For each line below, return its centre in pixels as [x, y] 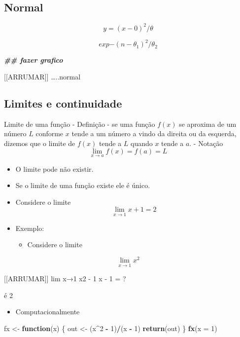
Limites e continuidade [63, 103]
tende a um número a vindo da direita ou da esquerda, [154, 133]
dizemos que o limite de [40, 143]
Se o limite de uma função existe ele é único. [83, 185]
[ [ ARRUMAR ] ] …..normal [42, 76]
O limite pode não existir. [54, 168]
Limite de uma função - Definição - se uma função [80, 124]
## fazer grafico [34, 60]
